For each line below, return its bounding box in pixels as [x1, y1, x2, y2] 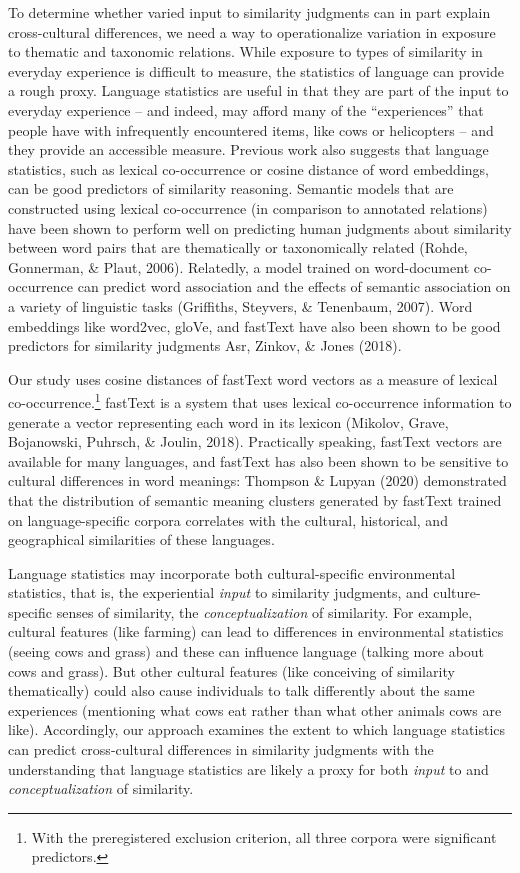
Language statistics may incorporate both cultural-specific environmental [8, 562, 456, 583]
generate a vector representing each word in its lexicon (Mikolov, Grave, [8, 411, 449, 432]
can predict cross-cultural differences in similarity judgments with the [8, 739, 434, 760]
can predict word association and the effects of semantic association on [77, 276, 511, 297]
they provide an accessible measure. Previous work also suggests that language [8, 139, 489, 160]
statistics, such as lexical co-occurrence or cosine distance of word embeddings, [8, 158, 489, 179]
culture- [433, 582, 481, 603]
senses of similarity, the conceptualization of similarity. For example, [56, 601, 473, 622]
